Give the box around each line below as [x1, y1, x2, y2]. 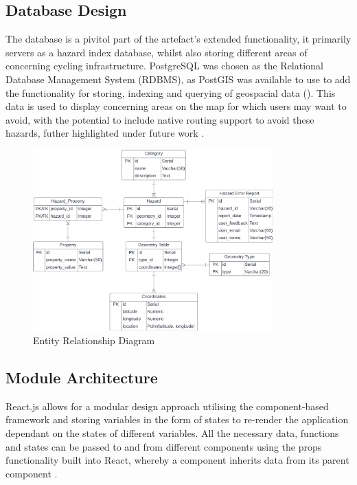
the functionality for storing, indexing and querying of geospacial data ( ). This [5, 85, 336, 100]
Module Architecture [5, 367, 158, 388]
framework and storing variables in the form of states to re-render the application [5, 412, 349, 427]
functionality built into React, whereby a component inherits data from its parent [5, 453, 349, 467]
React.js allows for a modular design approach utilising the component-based [5, 398, 329, 413]
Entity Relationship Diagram [33, 333, 155, 348]
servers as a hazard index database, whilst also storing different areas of [5, 45, 308, 59]
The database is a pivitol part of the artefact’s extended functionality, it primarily [5, 32, 352, 46]
